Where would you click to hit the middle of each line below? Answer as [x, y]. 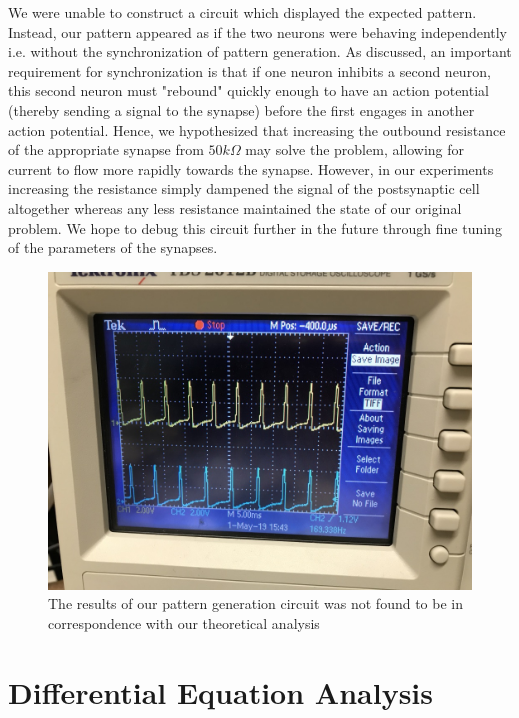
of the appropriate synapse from [106, 149]
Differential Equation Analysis [220, 691]
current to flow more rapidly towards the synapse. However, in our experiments [251, 168]
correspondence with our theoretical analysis [184, 622]
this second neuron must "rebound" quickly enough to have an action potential [248, 90]
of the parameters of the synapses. [113, 247]
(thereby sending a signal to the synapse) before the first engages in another [241, 109]
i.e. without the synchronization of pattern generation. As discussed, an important [260, 51]
